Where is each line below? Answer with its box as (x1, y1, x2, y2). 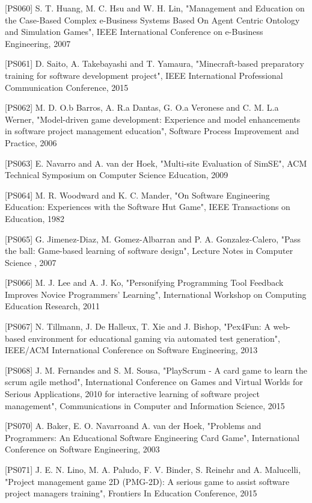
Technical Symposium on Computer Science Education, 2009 (5, 168, 228, 181)
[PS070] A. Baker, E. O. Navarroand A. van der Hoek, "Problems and (5, 419, 262, 432)
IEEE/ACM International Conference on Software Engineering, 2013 (5, 344, 258, 356)
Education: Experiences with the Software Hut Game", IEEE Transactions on (5, 200, 290, 213)
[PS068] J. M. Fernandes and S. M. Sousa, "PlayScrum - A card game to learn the (5, 363, 307, 376)
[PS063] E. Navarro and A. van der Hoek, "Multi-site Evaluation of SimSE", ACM (5, 156, 307, 169)
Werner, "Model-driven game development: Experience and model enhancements (5, 113, 301, 125)
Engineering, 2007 (5, 37, 71, 49)
